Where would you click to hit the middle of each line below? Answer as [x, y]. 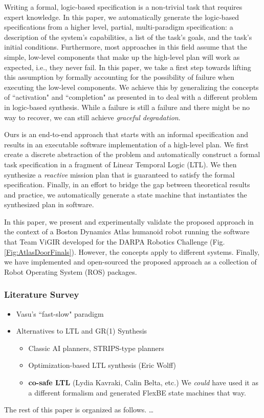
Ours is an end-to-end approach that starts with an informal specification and [126, 134]
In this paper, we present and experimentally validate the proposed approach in [129, 221]
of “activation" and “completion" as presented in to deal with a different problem [131, 97]
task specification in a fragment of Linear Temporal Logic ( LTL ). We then [120, 164]
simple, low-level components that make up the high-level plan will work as [122, 57]
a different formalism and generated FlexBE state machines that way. [137, 392]
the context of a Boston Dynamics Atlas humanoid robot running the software [127, 232]
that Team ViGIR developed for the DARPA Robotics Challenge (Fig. [115, 242]
